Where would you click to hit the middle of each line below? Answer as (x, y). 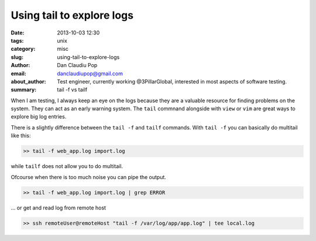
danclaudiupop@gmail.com (90, 74)
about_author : (28, 81)
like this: (21, 136)
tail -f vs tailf (72, 90)
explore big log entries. (39, 117)
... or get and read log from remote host (59, 208)
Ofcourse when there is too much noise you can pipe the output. (89, 177)
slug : (17, 57)
